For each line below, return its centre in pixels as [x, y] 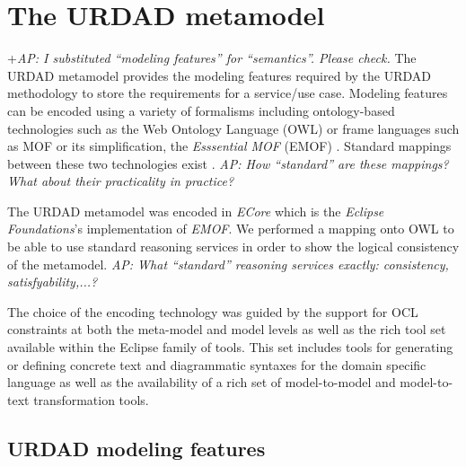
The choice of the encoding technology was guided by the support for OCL [213, 311]
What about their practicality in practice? [121, 181]
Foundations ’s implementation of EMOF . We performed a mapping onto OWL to [231, 229]
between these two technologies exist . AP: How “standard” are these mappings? [228, 163]
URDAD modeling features [136, 448]
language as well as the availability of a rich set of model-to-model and [202, 382]
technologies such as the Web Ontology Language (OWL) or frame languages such [233, 128]
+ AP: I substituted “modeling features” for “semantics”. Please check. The [212, 58]
